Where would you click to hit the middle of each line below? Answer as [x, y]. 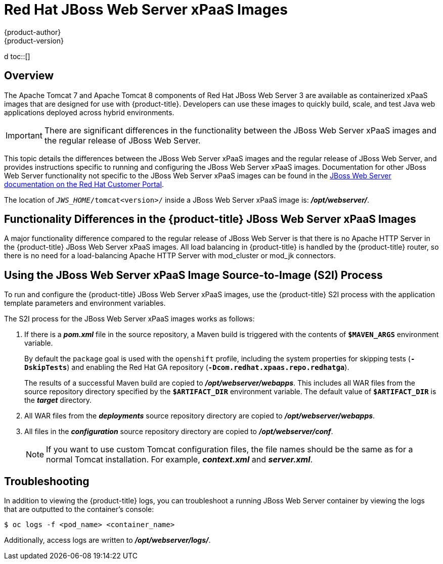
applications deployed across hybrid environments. [89, 112]
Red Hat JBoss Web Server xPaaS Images [146, 10]
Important [24, 135]
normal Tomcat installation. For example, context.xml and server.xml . [180, 460]
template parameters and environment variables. [85, 303]
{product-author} [33, 32]
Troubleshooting [47, 481]
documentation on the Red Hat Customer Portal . [84, 184]
